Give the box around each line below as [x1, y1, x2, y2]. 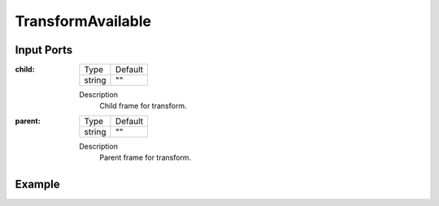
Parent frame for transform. [99, 152, 192, 162]
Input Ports [15, 43, 73, 57]
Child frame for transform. [99, 101, 187, 111]
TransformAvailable [15, 12, 152, 30]
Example [15, 178, 60, 191]
